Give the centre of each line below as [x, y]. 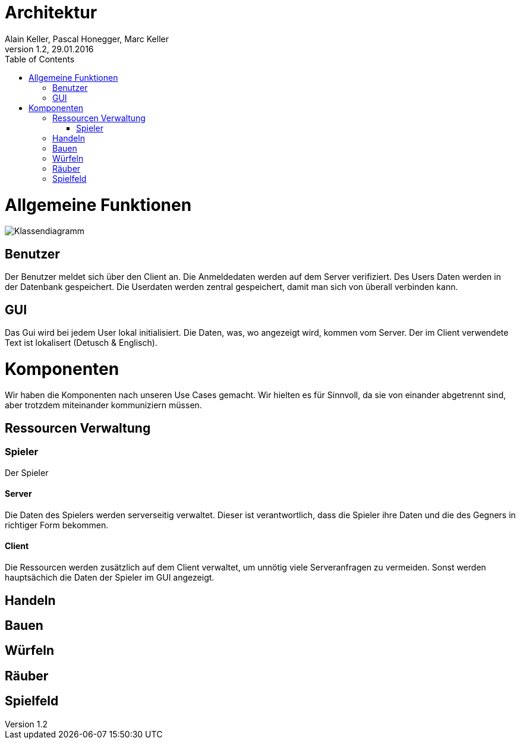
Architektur [51, 12]
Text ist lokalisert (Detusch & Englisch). [81, 342]
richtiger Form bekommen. [57, 525]
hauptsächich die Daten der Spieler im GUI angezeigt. [110, 578]
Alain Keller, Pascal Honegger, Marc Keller [87, 39]
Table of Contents [40, 59]
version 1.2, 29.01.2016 [49, 49]
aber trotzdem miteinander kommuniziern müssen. [103, 405]
